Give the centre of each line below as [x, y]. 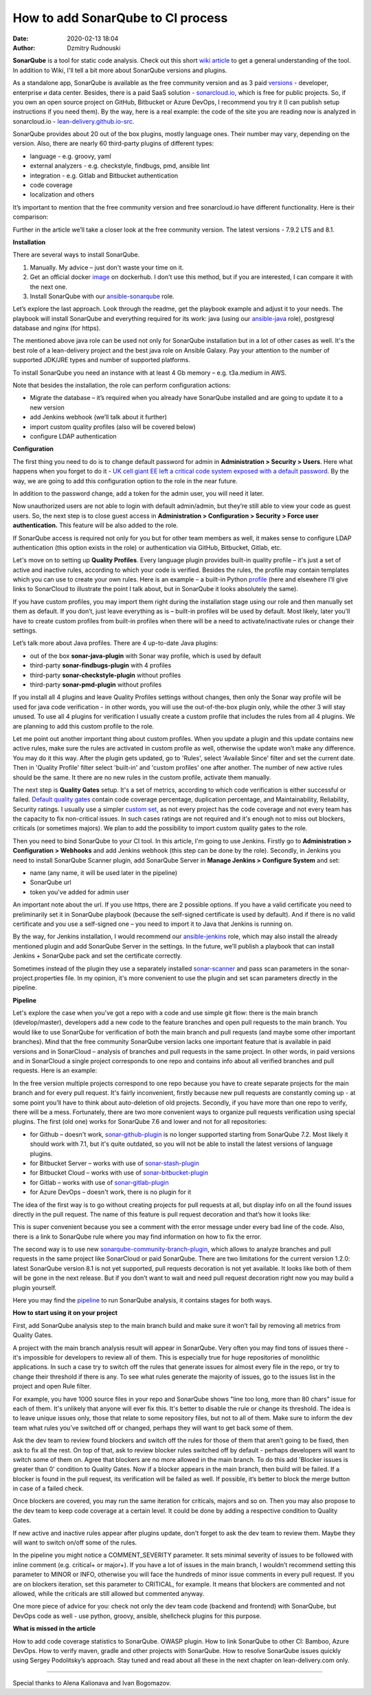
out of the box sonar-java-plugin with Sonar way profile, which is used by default [146, 656]
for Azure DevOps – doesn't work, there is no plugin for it [111, 1192]
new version [47, 407]
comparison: [31, 217]
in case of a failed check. [48, 1489]
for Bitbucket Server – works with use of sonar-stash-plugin [114, 1163]
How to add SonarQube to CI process [120, 18]
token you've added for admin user [80, 892]
